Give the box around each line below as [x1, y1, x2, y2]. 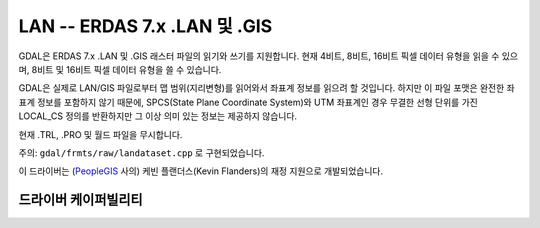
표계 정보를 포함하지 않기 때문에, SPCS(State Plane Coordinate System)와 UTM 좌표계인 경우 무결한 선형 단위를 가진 [18, 96, 479, 108]
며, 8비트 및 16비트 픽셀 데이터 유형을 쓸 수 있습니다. [18, 63, 222, 75]
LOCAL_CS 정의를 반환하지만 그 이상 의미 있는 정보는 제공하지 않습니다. [18, 110, 298, 122]
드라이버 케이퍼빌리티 [18, 191, 144, 209]
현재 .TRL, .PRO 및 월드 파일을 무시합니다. [18, 128, 183, 140]
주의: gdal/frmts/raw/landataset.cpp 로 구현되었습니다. [18, 146, 265, 159]
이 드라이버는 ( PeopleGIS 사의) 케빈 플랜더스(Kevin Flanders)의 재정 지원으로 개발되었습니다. [18, 165, 384, 177]
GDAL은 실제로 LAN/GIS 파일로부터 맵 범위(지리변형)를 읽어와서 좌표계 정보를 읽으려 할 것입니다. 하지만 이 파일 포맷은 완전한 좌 [18, 82, 515, 94]
